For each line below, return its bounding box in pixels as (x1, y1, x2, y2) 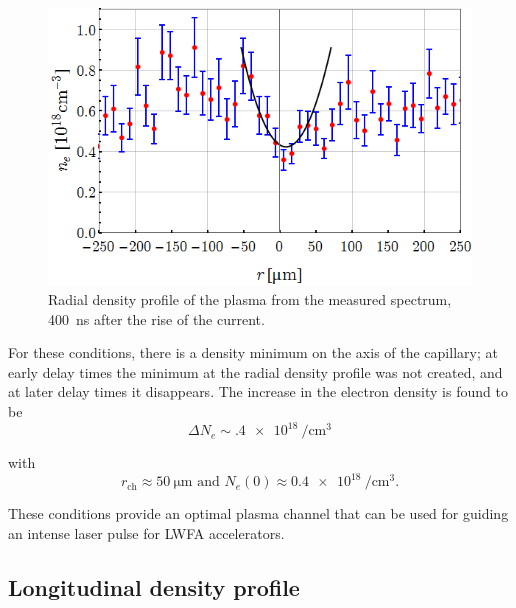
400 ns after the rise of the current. (48, 308, 265, 329)
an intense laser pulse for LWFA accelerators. (8, 522, 285, 543)
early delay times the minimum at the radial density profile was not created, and (8, 361, 503, 382)
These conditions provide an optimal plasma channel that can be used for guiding (8, 503, 509, 524)
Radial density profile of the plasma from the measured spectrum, (48, 289, 452, 310)
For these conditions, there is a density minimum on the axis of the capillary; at (8, 342, 498, 363)
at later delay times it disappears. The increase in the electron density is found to (8, 381, 508, 402)
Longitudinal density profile (8, 571, 300, 602)
